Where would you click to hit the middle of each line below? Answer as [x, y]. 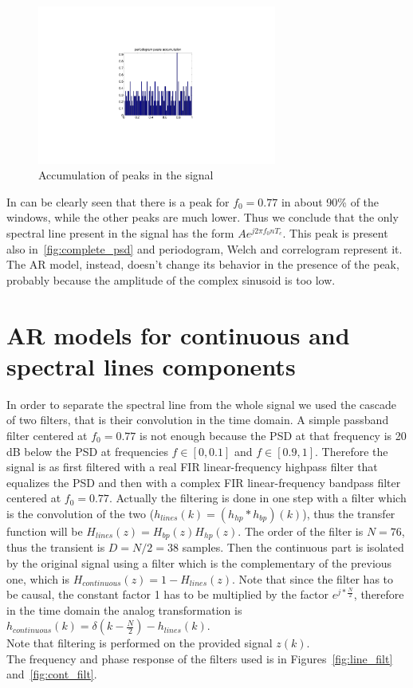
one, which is [38, 578]
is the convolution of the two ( [81, 513]
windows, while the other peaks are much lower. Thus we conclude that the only [203, 217]
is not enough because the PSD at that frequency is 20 [273, 435]
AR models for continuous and [178, 334]
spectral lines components [151, 366]
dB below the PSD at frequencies [87, 451]
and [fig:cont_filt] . [52, 674]
